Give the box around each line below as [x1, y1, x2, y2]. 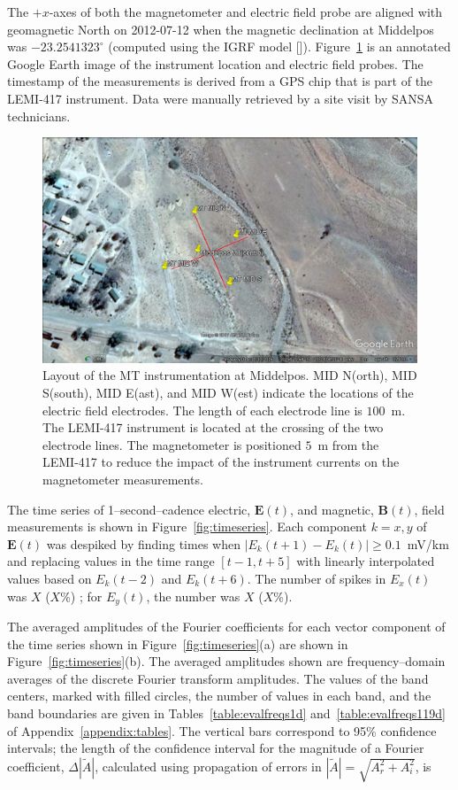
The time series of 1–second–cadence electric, [7, 500, 251, 518]
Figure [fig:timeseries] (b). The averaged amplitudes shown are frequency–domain [7, 652, 446, 670]
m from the [317, 435, 379, 453]
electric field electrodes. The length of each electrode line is [42, 400, 363, 419]
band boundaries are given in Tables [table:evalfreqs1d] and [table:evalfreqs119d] [7, 703, 447, 722]
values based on [7, 569, 92, 587]
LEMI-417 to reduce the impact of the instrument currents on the [42, 453, 400, 471]
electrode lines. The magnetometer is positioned [42, 435, 302, 453]
